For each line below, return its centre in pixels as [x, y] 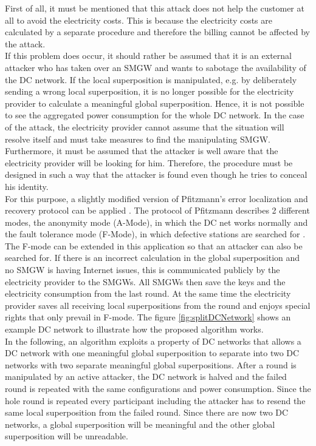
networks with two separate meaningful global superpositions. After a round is [151, 364]
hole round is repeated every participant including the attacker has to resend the [155, 400]
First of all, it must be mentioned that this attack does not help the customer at [155, 8]
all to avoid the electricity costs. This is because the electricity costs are [139, 20]
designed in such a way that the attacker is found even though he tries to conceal [156, 174]
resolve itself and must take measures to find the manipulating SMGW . [138, 139]
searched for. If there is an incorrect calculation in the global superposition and [153, 258]
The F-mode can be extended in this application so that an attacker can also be [154, 245]
